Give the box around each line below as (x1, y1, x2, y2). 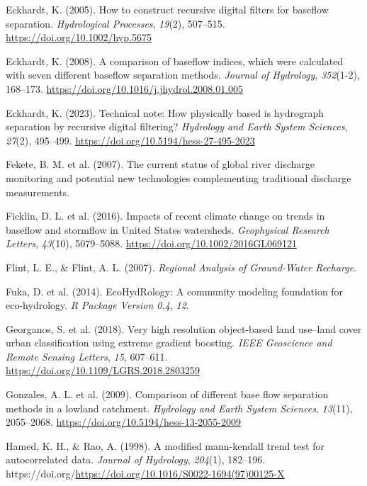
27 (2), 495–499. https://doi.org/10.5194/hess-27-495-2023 (6, 132, 255, 147)
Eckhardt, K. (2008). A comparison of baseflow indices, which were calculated (6, 53, 344, 68)
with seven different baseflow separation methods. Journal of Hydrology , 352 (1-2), (6, 67, 360, 82)
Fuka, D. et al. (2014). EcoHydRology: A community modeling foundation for (6, 283, 344, 298)
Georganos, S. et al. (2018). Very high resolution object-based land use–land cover (6, 321, 362, 336)
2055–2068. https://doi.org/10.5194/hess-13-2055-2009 (6, 414, 242, 429)
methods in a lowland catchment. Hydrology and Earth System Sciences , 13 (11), (6, 400, 353, 415)
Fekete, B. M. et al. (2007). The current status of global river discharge (6, 157, 315, 171)
